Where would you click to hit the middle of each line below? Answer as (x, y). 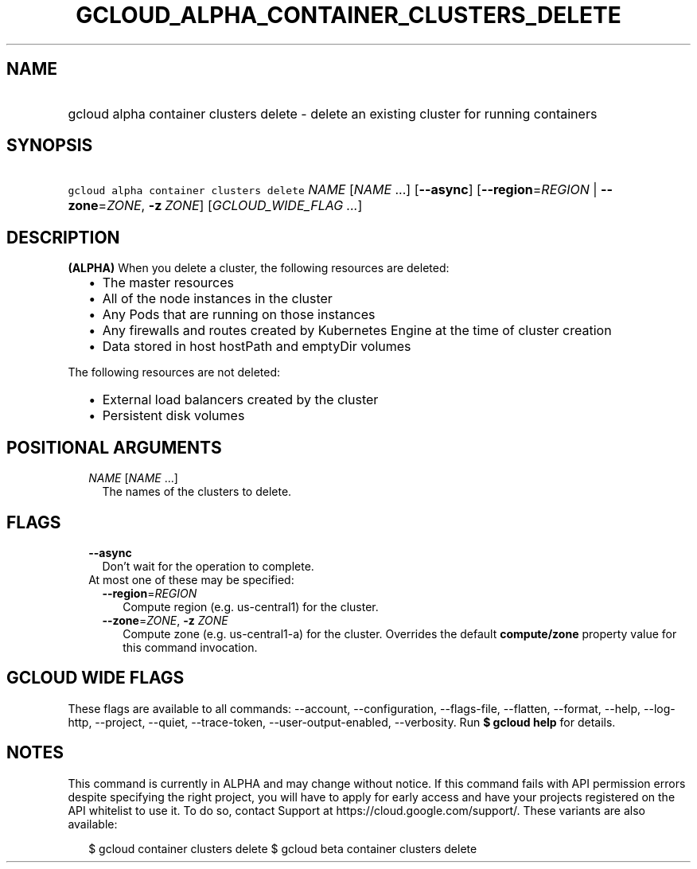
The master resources (168, 283)
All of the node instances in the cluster (217, 299)
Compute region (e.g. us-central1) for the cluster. (251, 606)
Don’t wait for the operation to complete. (208, 566)
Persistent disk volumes (173, 416)
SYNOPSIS (50, 146)
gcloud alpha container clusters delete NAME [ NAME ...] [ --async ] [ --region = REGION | (333, 190)
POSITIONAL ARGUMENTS (114, 447)
